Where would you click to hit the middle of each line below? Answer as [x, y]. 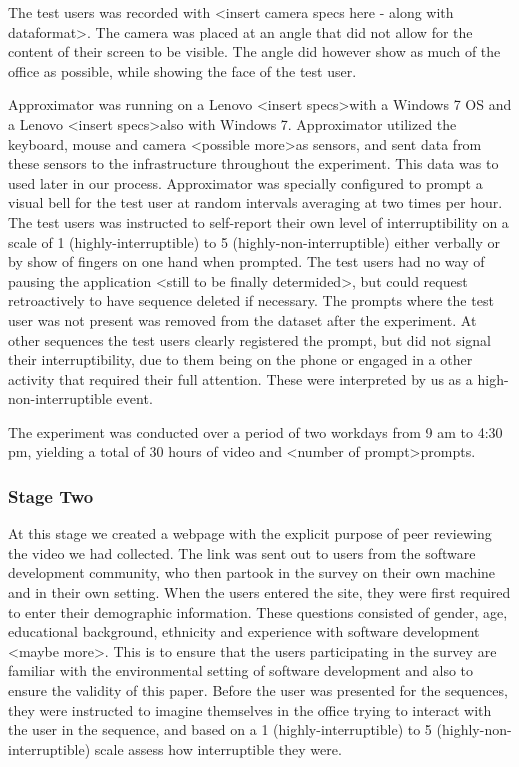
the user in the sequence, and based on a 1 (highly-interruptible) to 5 [220, 729]
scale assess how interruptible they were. [218, 748]
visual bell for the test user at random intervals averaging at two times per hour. [255, 202]
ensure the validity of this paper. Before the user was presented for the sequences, [258, 690]
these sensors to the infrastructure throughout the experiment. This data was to [253, 163]
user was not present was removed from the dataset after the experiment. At [242, 319]
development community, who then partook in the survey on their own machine [252, 572]
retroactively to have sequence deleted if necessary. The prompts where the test [251, 300]
